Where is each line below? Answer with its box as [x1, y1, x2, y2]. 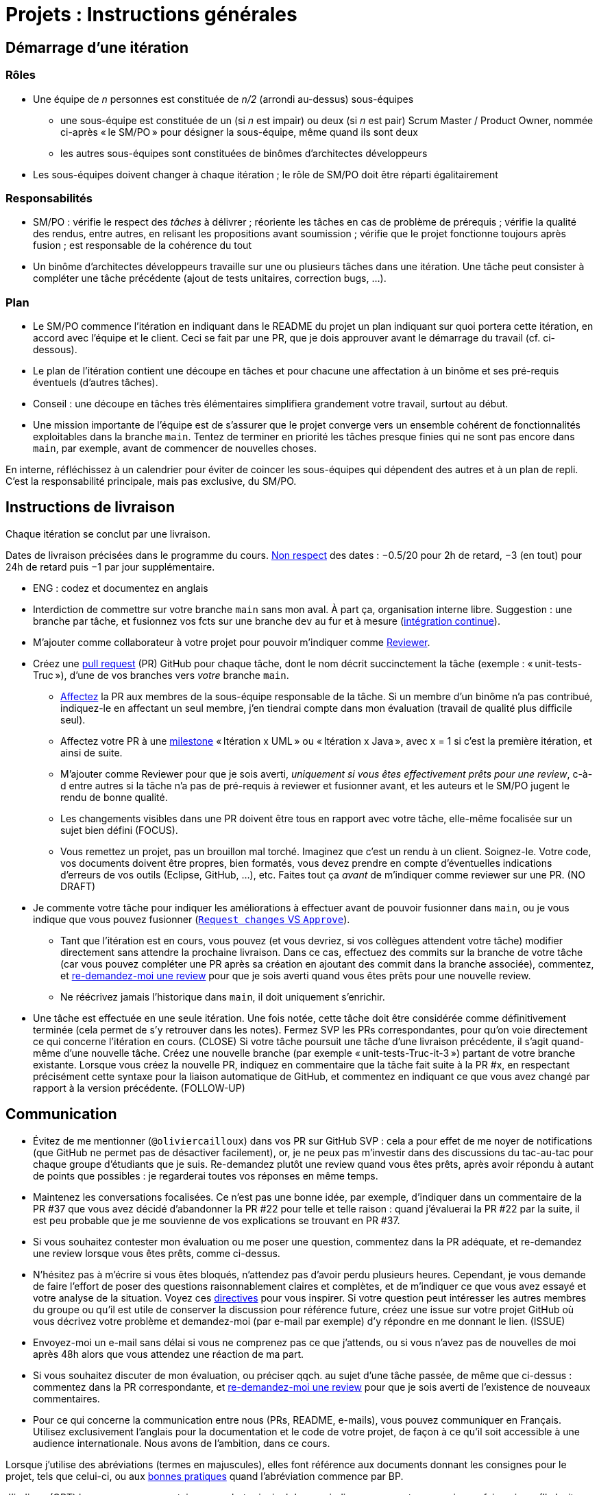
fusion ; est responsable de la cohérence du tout [33, 239, 252, 252]
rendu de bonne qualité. [60, 791, 168, 803]
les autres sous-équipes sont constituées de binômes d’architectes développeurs [60, 147, 428, 159]
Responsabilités [5, 191, 93, 205]
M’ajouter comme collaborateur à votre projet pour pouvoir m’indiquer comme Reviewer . [33, 636, 430, 648]
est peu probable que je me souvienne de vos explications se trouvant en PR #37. [33, 1214, 400, 1226]
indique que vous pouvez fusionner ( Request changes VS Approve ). [33, 913, 350, 925]
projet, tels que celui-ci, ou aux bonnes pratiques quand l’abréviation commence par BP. [5, 1470, 404, 1482]
